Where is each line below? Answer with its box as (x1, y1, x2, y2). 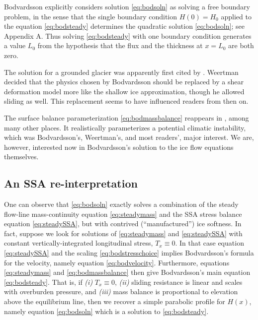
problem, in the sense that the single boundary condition (4, 11, 177, 21)
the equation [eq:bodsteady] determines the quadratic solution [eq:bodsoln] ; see (4, 21, 245, 31)
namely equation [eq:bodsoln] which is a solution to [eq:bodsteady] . (4, 306, 209, 316)
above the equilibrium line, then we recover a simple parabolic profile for (4, 296, 225, 307)
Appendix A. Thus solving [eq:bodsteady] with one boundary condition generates (4, 30, 252, 41)
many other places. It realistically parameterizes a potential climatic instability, (4, 122, 246, 132)
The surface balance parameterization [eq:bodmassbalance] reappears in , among (4, 112, 249, 123)
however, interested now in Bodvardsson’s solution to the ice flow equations (4, 141, 234, 152)
